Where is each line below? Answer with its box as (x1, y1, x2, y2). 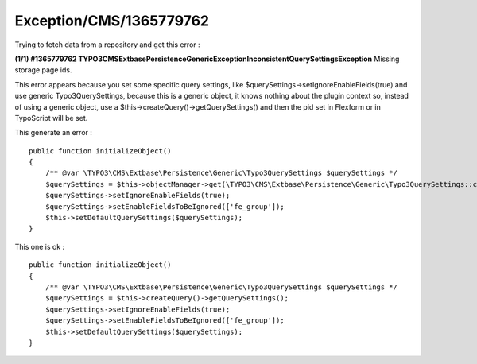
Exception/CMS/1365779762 (14, 12, 210, 29)
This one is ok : (14, 242, 65, 251)
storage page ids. (14, 65, 72, 75)
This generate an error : (14, 128, 93, 137)
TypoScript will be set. (14, 113, 88, 122)
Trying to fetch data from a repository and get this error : (14, 40, 200, 49)
